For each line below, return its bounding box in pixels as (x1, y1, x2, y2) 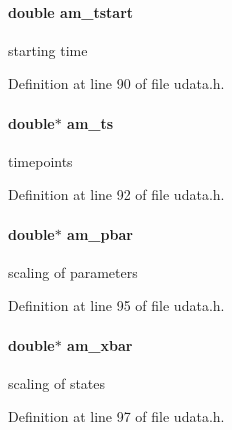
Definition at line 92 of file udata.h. (8, 184, 225, 205)
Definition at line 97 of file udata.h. (8, 406, 225, 427)
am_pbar (67, 223, 133, 244)
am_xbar (67, 334, 133, 355)
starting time (8, 39, 88, 60)
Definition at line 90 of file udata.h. (8, 73, 225, 94)
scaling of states (8, 372, 106, 393)
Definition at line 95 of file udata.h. (8, 295, 225, 316)
